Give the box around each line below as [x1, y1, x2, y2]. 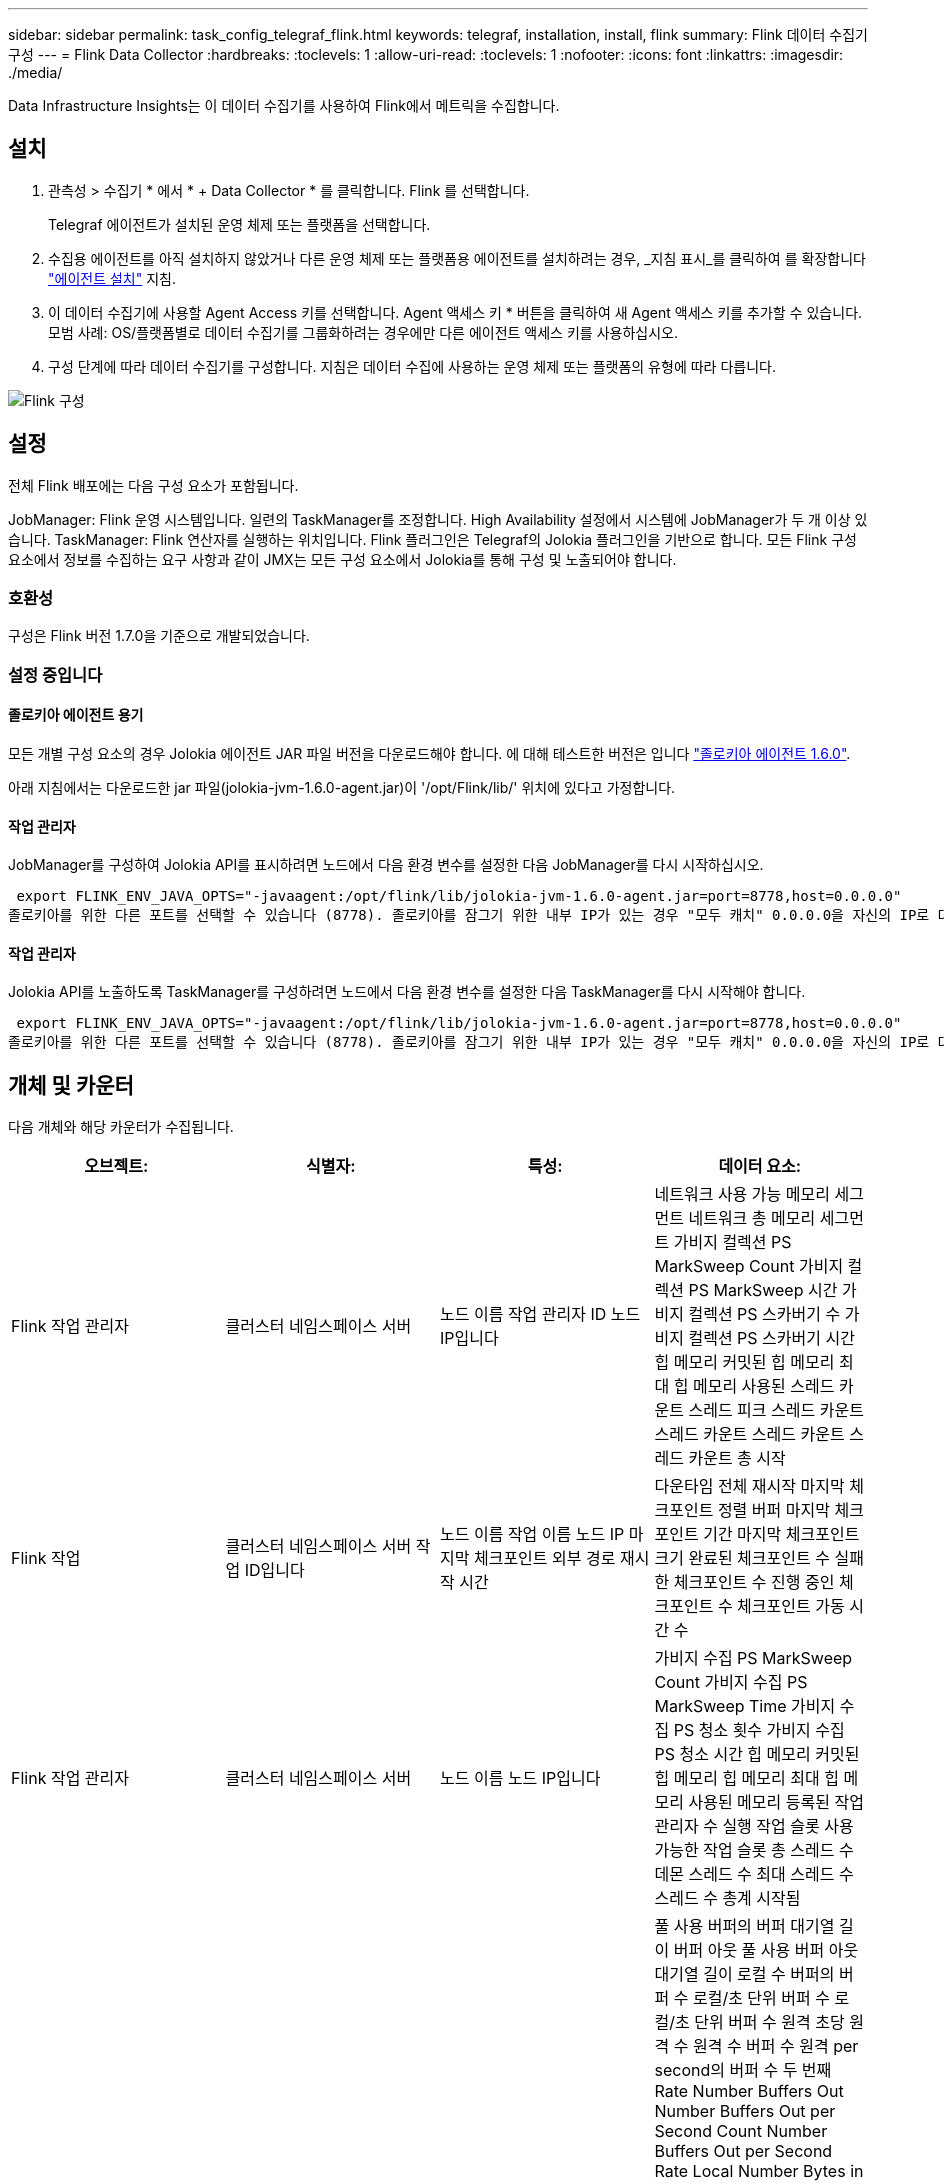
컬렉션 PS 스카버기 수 [688, 1304, 841, 1325]
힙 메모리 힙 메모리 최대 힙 [654, 1768, 839, 1789]
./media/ [8, 64, 63, 81]
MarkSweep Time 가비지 [654, 1696, 836, 1717]
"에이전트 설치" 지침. [48, 269, 176, 287]
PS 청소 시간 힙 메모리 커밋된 [654, 1744, 860, 1765]
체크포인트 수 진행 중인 [673, 1572, 835, 1593]
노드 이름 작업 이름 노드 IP [440, 1524, 625, 1545]
